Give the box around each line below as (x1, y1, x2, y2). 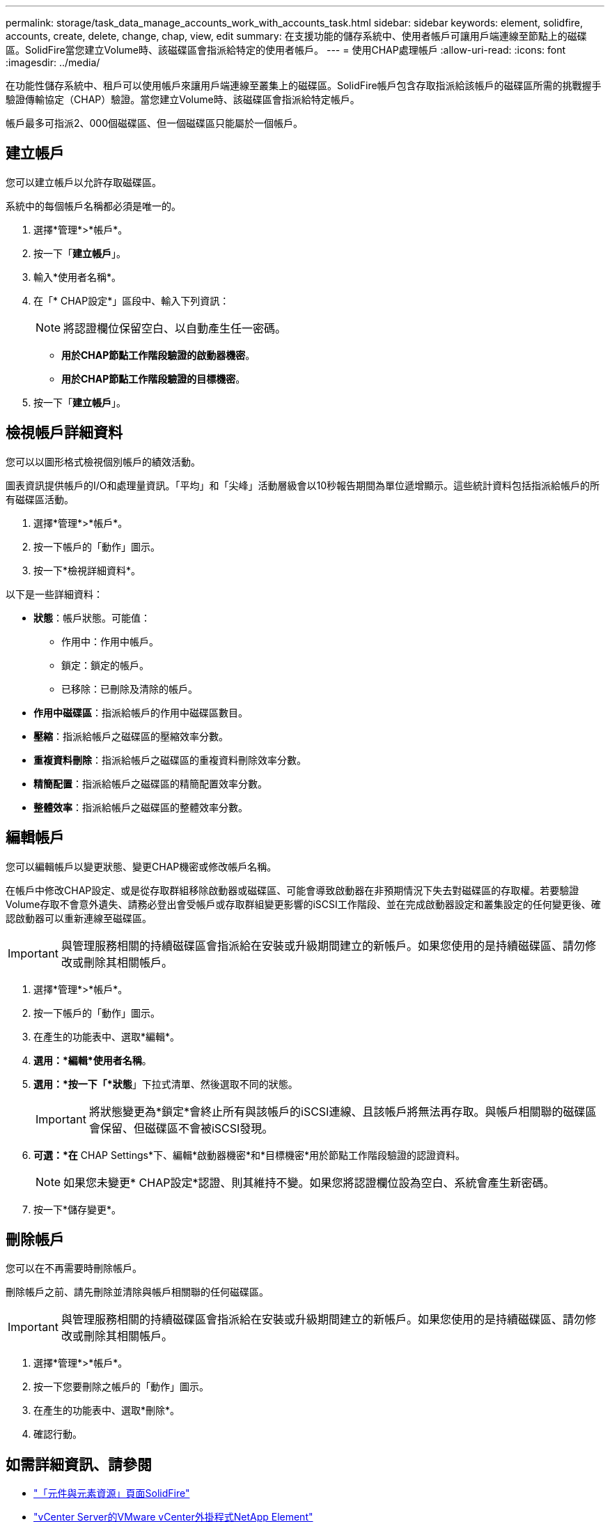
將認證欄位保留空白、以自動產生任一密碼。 (63, 321, 287, 335)
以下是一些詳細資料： (6, 587, 103, 600)
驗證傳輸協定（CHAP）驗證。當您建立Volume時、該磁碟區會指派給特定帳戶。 (6, 93, 360, 105)
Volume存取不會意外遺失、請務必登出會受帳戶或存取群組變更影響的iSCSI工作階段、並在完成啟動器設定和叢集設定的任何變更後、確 (6, 898, 601, 910)
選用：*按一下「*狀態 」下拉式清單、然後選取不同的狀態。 (33, 1077, 298, 1090)
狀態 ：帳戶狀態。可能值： (33, 611, 150, 624)
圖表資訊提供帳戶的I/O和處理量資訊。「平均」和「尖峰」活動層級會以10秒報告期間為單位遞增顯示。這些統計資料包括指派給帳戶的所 (6, 479, 600, 491)
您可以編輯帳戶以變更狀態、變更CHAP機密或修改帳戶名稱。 (6, 860, 277, 873)
